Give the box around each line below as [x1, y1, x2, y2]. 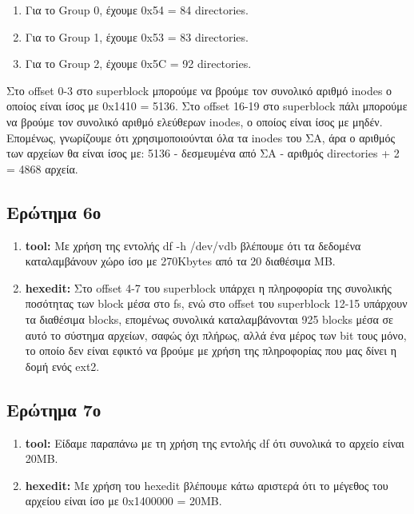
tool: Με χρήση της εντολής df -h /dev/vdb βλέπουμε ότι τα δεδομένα [25, 237, 361, 253]
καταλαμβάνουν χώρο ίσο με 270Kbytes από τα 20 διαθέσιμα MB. [25, 253, 336, 269]
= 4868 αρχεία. [6, 160, 78, 177]
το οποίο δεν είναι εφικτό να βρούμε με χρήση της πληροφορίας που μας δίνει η [25, 342, 396, 359]
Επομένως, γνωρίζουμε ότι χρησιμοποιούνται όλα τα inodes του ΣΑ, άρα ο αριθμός [6, 129, 396, 145]
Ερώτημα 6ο [6, 199, 102, 224]
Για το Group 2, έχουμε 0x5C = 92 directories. [25, 55, 252, 72]
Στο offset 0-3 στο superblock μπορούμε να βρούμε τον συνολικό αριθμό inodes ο [6, 82, 392, 98]
